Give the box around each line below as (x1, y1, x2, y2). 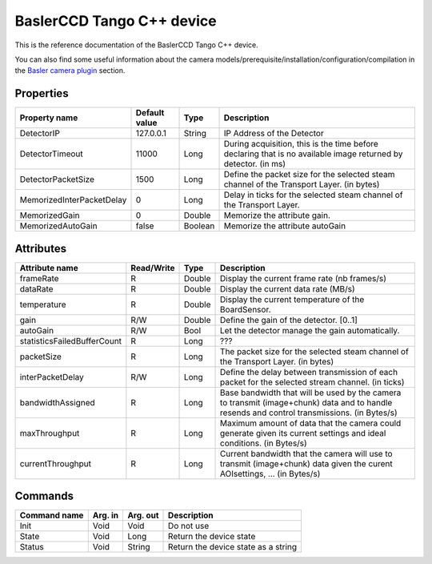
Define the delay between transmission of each (220, 366, 398, 377)
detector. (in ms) (223, 159, 286, 170)
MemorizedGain (19, 210, 80, 221)
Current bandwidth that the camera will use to (220, 448, 393, 459)
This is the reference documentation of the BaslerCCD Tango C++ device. (14, 40, 259, 50)
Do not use (168, 521, 210, 532)
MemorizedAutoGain (19, 220, 98, 232)
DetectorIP (19, 128, 60, 139)
